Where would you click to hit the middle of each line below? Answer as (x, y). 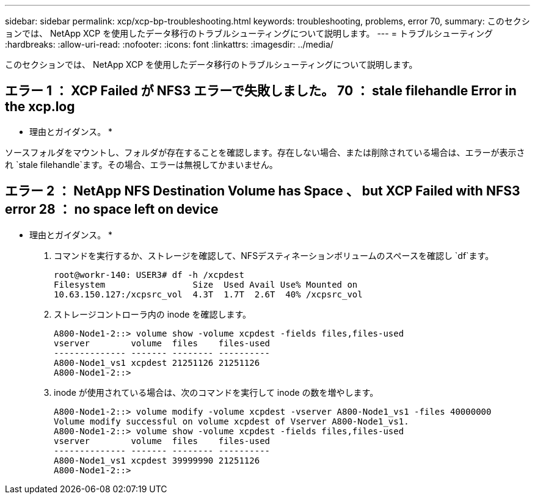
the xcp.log (40, 107)
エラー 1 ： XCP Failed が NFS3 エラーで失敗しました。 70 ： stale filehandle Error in (261, 91)
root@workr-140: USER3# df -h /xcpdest (149, 275)
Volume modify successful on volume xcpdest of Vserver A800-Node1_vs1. (231, 421)
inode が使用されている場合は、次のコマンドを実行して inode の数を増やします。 (216, 392)
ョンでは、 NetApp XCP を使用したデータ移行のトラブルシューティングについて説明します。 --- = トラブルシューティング (249, 33)
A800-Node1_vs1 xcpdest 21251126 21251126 (157, 362)
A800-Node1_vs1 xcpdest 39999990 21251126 (157, 460)
